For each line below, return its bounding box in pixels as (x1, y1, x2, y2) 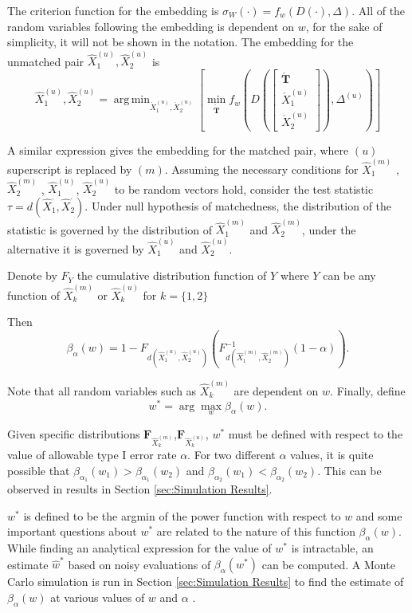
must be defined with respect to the (228, 425, 403, 442)
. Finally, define (330, 382, 406, 399)
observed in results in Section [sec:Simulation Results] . (7, 481, 273, 497)
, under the (301, 221, 356, 238)
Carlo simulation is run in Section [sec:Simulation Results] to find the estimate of (7, 573, 404, 590)
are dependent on (233, 382, 319, 399)
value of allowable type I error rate (7, 446, 177, 463)
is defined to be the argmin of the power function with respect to (23, 507, 341, 524)
